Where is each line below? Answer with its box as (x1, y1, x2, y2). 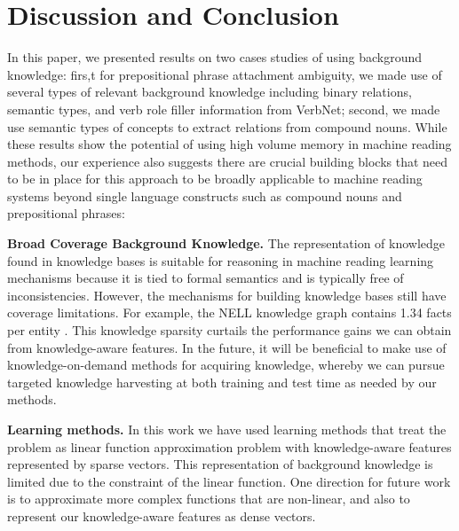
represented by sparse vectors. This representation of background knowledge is (7, 455, 433, 473)
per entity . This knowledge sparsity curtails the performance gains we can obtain (7, 321, 452, 340)
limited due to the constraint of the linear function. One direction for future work (7, 472, 451, 490)
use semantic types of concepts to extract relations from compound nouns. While (7, 117, 447, 136)
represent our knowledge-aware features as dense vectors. (7, 506, 316, 525)
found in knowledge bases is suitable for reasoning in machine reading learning (7, 251, 434, 269)
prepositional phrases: (7, 204, 125, 223)
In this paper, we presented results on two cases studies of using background (7, 48, 423, 66)
